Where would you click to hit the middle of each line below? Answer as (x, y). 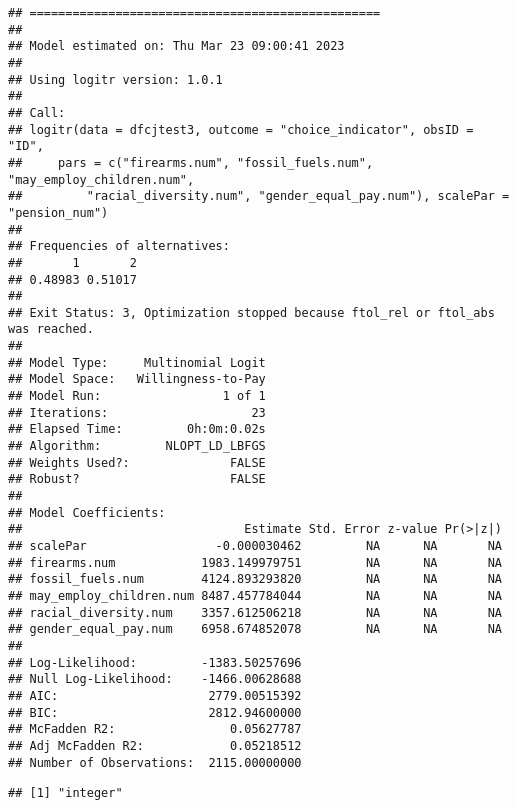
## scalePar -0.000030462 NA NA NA (255, 546)
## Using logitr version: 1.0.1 (115, 79)
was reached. (51, 329)
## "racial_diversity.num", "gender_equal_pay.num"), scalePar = (259, 196)
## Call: (37, 112)
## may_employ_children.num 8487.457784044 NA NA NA (255, 595)
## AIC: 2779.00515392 (155, 695)
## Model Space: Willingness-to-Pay (137, 379)
